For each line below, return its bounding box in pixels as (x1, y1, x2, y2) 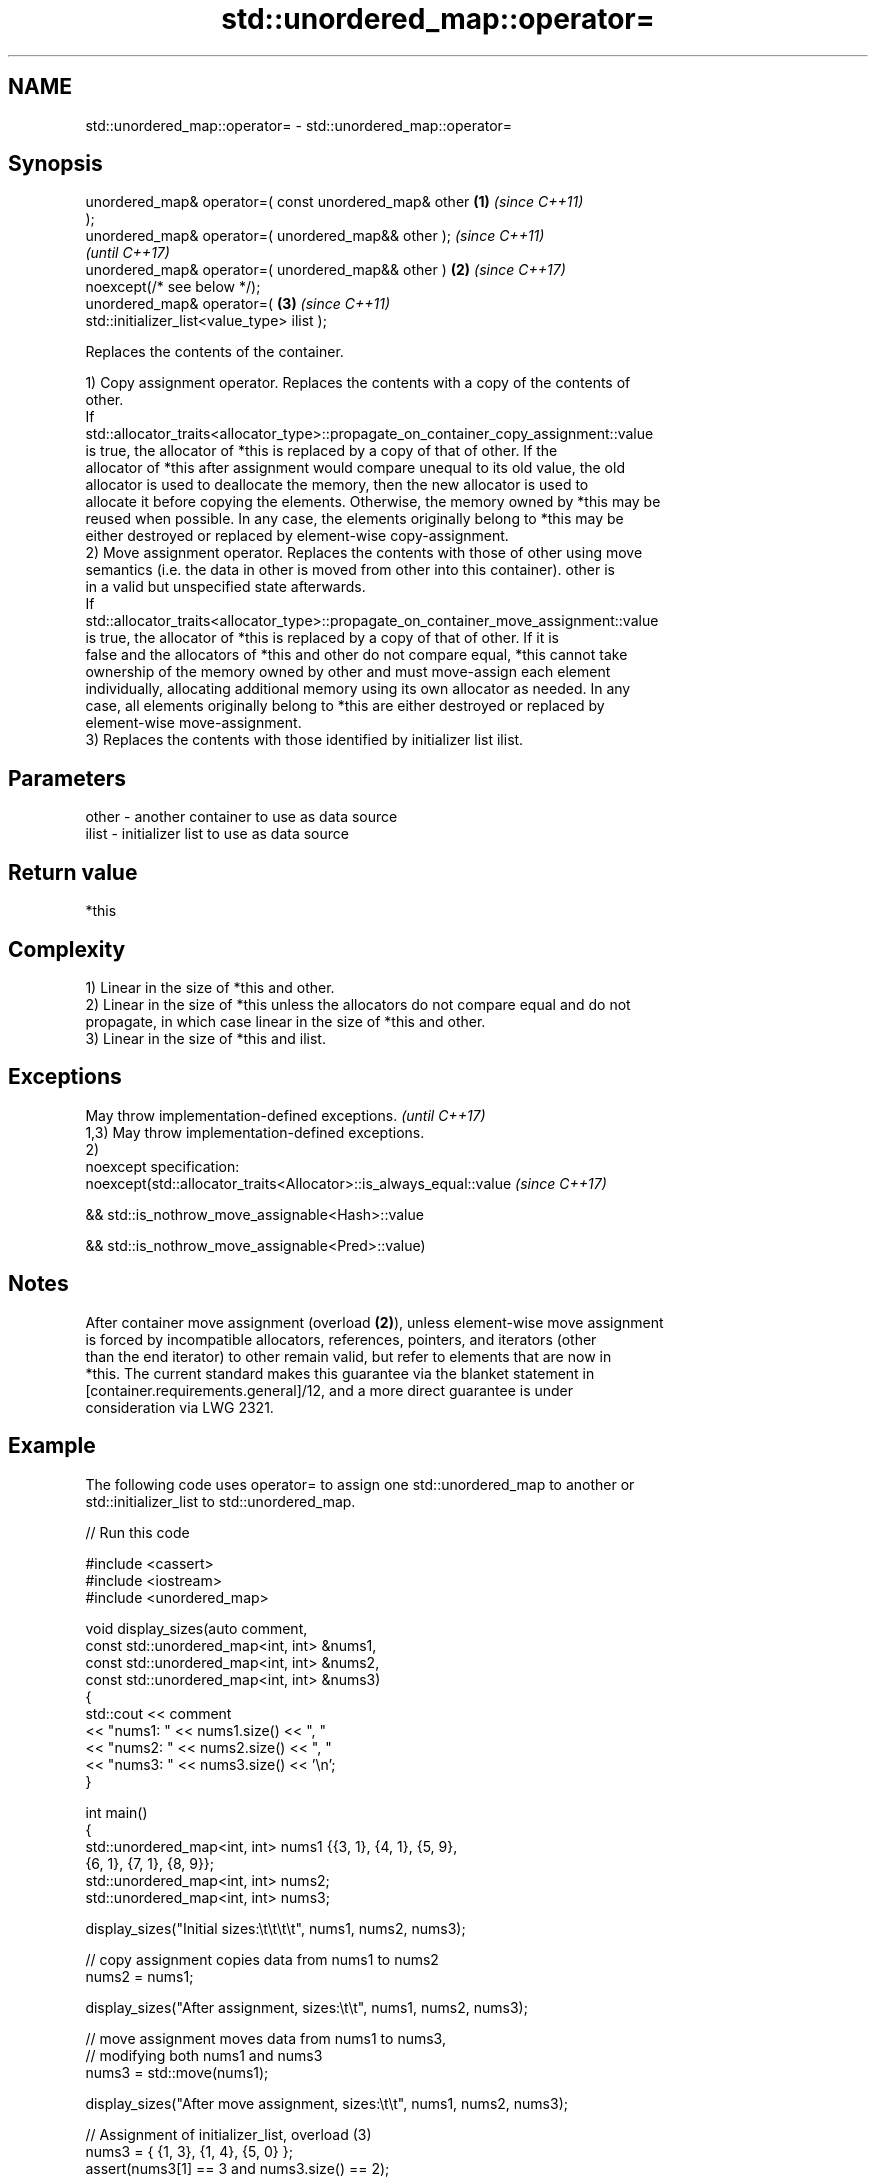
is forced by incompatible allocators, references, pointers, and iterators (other (85, 1330, 597, 1348)
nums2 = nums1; (85, 1967, 194, 1985)
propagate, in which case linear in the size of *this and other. (85, 1012, 486, 1030)
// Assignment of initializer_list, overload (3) (85, 2125, 372, 2143)
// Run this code (85, 1523, 190, 1541)
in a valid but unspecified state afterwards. (85, 578, 366, 596)
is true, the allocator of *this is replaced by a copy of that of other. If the (85, 442, 558, 460)
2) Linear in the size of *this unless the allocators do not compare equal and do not (85, 995, 631, 1013)
